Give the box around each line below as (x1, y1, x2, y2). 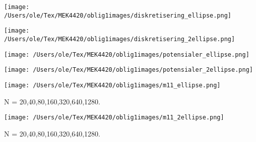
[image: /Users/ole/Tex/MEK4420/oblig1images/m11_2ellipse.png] (4, 114, 224, 121)
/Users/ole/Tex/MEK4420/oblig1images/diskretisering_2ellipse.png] (4, 35, 235, 43)
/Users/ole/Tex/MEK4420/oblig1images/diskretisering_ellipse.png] (4, 12, 232, 19)
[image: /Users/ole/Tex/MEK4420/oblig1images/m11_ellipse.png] (4, 81, 221, 89)
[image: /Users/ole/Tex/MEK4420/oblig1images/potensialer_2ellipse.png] (4, 66, 253, 74)
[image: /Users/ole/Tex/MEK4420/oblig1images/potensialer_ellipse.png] (4, 51, 249, 58)
